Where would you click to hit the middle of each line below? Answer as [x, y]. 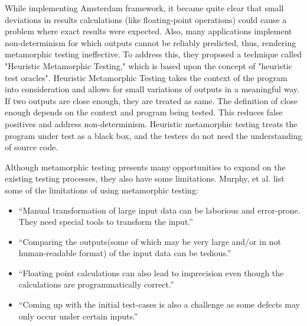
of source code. [32, 147]
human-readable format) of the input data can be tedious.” [125, 253]
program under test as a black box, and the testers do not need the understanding [153, 135]
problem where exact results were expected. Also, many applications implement [148, 31]
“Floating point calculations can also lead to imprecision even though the [151, 272]
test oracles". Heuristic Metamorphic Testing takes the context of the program [146, 77]
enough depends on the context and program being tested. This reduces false [144, 112]
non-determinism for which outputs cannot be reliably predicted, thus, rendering [151, 42]
